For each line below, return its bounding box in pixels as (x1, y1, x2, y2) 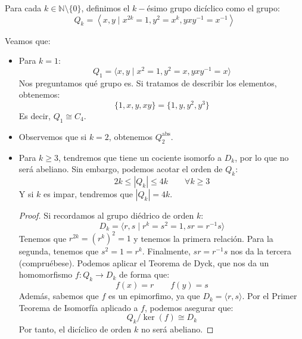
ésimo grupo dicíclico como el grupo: (147, 2, 280, 14)
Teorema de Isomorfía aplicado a (18, 301, 138, 313)
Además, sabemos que (18, 290, 99, 302)
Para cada (5, 2, 42, 14)
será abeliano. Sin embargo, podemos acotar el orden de (18, 163, 223, 175)
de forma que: (119, 268, 170, 281)
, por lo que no (235, 151, 289, 163)
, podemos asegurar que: (144, 301, 233, 313)
